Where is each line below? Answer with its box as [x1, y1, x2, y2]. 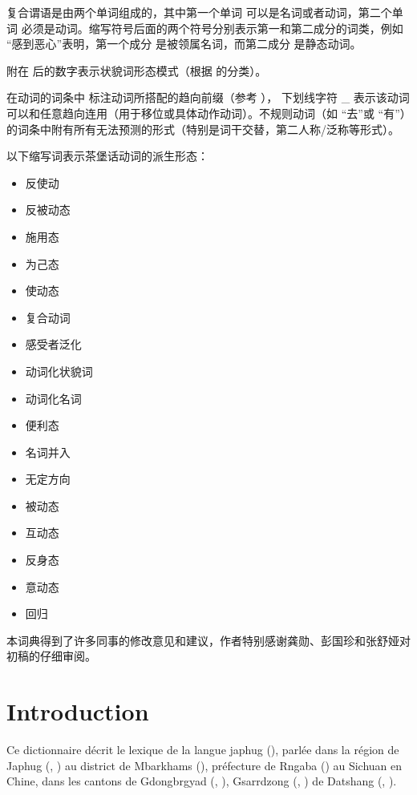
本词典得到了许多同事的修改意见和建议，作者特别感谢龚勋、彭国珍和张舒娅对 [6, 632, 411, 648]
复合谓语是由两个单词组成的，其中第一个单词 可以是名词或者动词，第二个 [6, 4, 392, 20]
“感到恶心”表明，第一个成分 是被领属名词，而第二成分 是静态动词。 [6, 35, 362, 52]
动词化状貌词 [25, 362, 93, 379]
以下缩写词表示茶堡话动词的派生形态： [6, 147, 208, 164]
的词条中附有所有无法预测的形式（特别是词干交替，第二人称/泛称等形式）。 [6, 120, 399, 137]
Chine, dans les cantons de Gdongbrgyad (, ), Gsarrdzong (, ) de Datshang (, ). [6, 773, 397, 789]
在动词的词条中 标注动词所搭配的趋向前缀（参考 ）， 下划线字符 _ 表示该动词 [6, 89, 410, 106]
